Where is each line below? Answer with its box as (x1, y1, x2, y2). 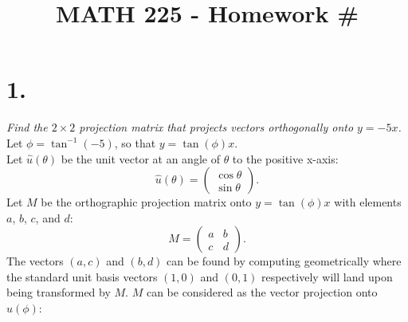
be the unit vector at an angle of (61, 150, 220, 167)
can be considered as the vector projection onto (146, 284, 378, 300)
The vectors (6, 253, 64, 269)
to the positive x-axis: (232, 150, 339, 167)
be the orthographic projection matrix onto (41, 194, 252, 210)
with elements (334, 194, 402, 210)
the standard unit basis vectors (6, 268, 158, 285)
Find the (6, 119, 48, 135)
